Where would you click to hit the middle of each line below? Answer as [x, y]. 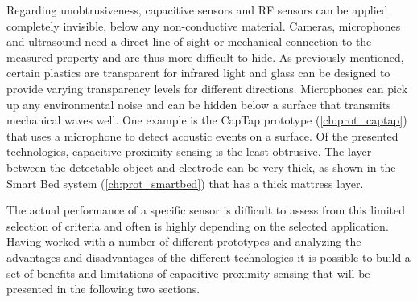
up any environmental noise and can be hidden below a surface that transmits [199, 104]
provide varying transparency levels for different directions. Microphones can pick [207, 88]
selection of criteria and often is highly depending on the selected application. [198, 225]
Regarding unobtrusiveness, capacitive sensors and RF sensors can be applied [197, 10]
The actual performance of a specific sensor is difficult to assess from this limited [206, 210]
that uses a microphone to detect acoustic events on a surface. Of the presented [202, 135]
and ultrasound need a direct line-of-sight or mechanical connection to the [189, 41]
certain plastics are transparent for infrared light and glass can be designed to [198, 73]
